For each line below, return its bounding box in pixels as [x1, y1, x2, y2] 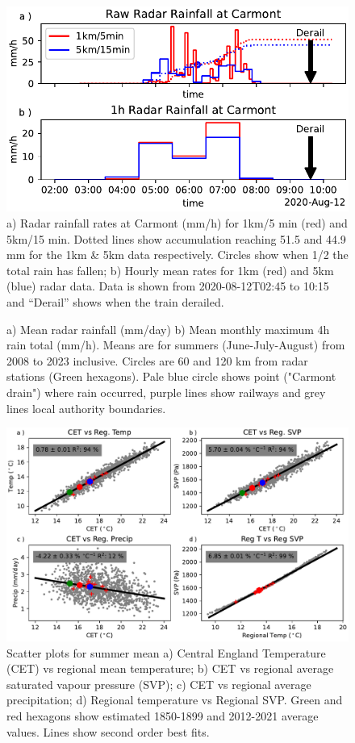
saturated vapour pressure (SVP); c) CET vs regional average [6, 675, 311, 692]
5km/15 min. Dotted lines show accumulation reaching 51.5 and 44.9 [6, 230, 346, 247]
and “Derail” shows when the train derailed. [6, 293, 224, 310]
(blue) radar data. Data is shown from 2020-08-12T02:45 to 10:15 [6, 278, 329, 294]
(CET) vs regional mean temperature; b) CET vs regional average [6, 660, 334, 677]
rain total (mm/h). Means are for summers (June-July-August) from [6, 336, 345, 353]
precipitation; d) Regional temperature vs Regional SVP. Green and [6, 691, 343, 708]
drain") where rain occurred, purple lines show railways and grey [6, 383, 326, 400]
